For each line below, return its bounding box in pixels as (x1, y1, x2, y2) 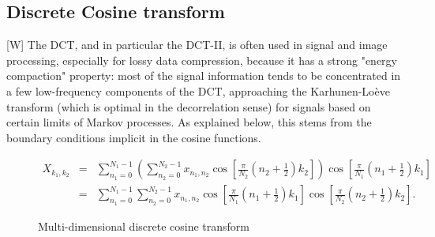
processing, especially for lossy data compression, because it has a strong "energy (6, 51, 397, 68)
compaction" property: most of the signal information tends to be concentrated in (6, 67, 401, 84)
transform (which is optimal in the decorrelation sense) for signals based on (6, 98, 371, 115)
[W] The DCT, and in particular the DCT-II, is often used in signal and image (6, 36, 388, 53)
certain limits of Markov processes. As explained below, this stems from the (6, 114, 372, 130)
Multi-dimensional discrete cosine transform (38, 217, 249, 234)
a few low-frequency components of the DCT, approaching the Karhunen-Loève (6, 82, 390, 99)
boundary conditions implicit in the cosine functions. (6, 129, 261, 145)
